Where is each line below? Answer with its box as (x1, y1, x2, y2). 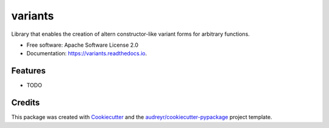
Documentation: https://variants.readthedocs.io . (26, 50, 147, 57)
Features (11, 66, 46, 76)
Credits (11, 98, 40, 108)
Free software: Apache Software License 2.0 (26, 41, 139, 49)
